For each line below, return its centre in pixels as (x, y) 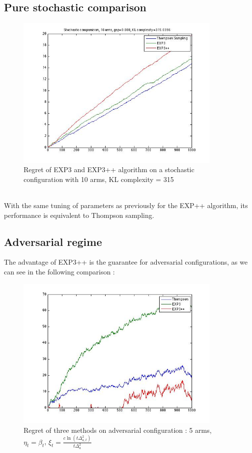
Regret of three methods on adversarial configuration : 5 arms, (118, 430)
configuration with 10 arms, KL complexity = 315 (99, 179)
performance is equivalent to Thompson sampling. (79, 215)
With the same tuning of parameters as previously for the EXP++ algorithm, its (126, 205)
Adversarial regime (53, 241)
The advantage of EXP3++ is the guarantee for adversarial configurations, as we (126, 262)
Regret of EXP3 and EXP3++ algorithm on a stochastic (109, 169)
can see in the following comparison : (59, 272)
